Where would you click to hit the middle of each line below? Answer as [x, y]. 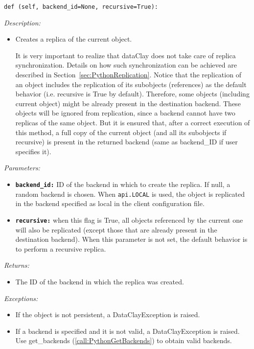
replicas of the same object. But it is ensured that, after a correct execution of [133, 122]
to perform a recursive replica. [61, 248]
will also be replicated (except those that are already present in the [116, 229]
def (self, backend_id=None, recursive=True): [81, 7]
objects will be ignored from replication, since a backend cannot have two [125, 113]
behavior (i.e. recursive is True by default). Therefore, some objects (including [132, 94]
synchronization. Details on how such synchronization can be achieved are [126, 65]
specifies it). [33, 151]
